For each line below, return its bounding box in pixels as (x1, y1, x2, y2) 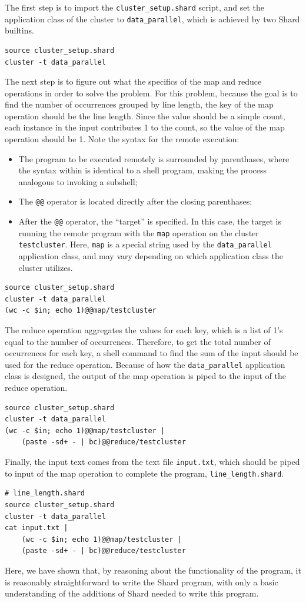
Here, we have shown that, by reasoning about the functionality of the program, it (5, 564, 301, 576)
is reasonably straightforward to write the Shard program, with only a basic (5, 575, 278, 588)
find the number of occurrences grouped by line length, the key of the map (5, 98, 274, 110)
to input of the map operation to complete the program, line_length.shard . (5, 467, 284, 479)
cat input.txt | (5, 524, 68, 532)
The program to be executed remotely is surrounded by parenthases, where (18, 152, 290, 165)
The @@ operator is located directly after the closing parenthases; (18, 195, 252, 207)
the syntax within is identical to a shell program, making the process (18, 164, 267, 176)
